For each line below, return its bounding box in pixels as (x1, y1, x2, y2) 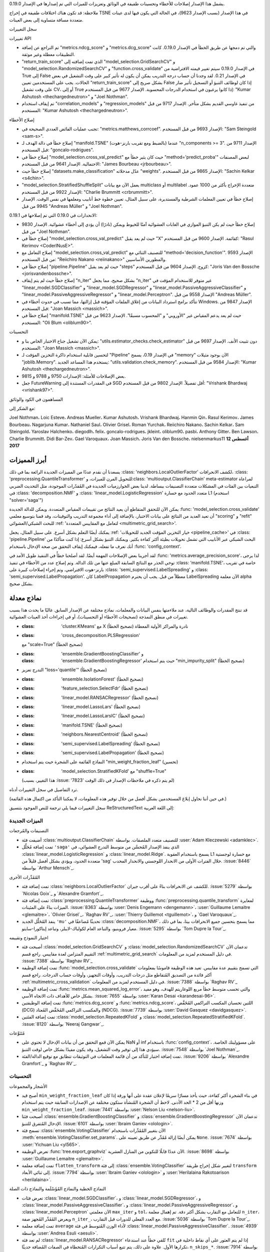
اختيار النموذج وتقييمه (9, 934, 48, 941)
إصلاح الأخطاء (9, 117, 34, 123)
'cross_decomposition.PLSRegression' (61, 632, 140, 638)
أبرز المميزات (9, 456, 47, 464)
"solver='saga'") (9, 497, 43, 503)
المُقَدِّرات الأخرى (9, 874, 40, 880)
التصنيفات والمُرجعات (9, 828, 49, 834)
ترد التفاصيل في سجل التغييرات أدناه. (9, 786, 78, 792)
